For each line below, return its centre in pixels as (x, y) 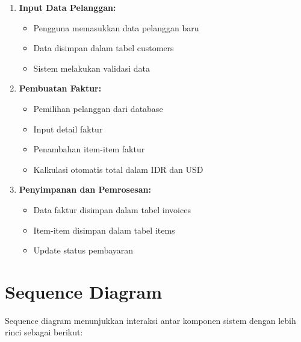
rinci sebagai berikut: (44, 332)
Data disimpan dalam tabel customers (104, 48)
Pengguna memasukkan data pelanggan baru (116, 27)
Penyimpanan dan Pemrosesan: (85, 189)
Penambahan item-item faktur (89, 149)
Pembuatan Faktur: (60, 88)
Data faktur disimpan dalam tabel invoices (112, 209)
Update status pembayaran (83, 250)
